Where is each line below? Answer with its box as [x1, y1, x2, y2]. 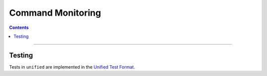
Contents [9, 25, 29, 30]
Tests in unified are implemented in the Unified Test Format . [9, 64, 135, 70]
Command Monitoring [9, 7, 101, 18]
